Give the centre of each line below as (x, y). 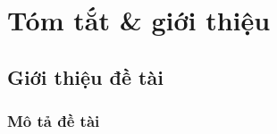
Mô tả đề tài (54, 121)
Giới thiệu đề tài (85, 76)
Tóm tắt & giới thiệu (139, 20)
